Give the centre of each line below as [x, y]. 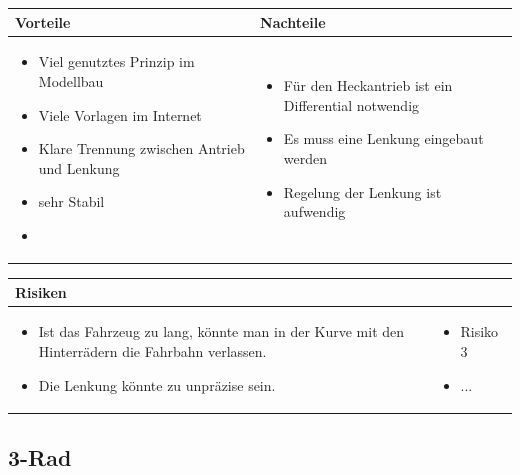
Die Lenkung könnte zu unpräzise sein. [157, 384]
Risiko [479, 331]
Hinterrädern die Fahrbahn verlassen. [152, 350]
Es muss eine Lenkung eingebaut [383, 138]
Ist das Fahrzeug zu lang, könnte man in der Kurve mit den [221, 331]
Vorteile [43, 21]
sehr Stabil [71, 201]
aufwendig [314, 211]
